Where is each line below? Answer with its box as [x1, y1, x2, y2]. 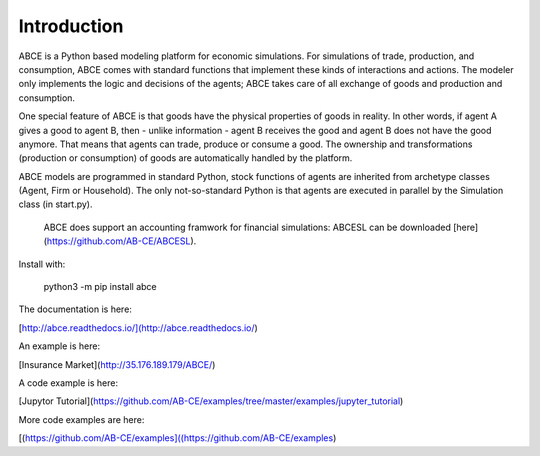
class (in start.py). [18, 198, 93, 210]
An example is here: [18, 340, 100, 352]
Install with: [18, 258, 66, 270]
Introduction [18, 15, 124, 37]
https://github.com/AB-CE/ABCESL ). [46, 235, 197, 247]
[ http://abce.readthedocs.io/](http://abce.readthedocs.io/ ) [18, 321, 259, 334]
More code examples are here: [18, 413, 145, 425]
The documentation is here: [18, 303, 132, 315]
